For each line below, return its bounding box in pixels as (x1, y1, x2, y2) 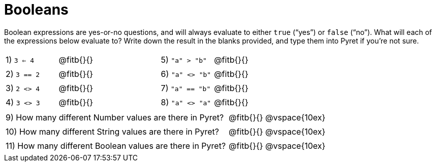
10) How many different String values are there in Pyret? (6, 126, 220, 137)
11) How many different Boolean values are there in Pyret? (6, 140, 226, 151)
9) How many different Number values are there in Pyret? (6, 112, 224, 122)
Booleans (4, 1, 69, 18)
